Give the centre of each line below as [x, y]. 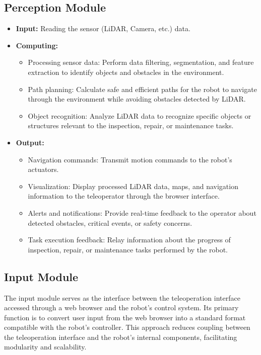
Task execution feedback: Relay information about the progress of [129, 240]
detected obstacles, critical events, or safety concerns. [110, 223]
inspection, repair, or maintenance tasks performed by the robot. [128, 249]
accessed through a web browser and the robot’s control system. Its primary [121, 307]
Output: [30, 142]
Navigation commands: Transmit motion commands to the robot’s [130, 159]
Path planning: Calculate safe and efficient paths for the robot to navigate [142, 89]
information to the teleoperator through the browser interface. [124, 196]
